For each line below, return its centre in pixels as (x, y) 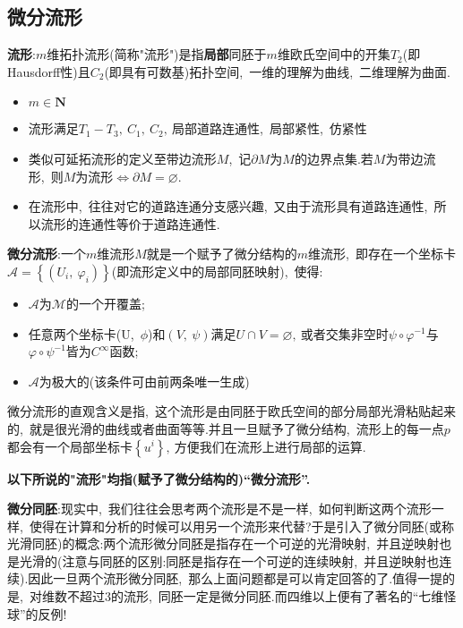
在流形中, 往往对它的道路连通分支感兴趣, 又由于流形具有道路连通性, (228, 206)
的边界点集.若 (334, 158)
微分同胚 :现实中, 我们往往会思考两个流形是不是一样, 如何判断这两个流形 (219, 509)
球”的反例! (37, 613)
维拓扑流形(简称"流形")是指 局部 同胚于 (157, 54)
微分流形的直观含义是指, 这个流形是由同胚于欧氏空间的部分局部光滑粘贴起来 (231, 411)
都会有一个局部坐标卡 (70, 446)
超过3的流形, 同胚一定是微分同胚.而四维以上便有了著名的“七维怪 (268, 596)
